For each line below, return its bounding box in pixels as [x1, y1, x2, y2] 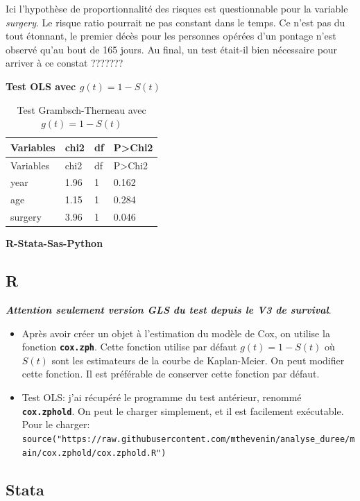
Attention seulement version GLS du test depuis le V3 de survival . [6, 303, 332, 317]
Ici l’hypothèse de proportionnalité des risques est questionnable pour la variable [6, 1, 348, 15]
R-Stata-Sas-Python [6, 236, 103, 250]
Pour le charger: [22, 417, 90, 432]
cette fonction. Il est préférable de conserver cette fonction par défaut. [22, 366, 320, 381]
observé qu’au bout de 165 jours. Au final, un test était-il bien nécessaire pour [6, 42, 338, 56]
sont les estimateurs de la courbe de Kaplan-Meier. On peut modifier [51, 353, 345, 367]
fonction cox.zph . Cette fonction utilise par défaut [22, 339, 237, 354]
